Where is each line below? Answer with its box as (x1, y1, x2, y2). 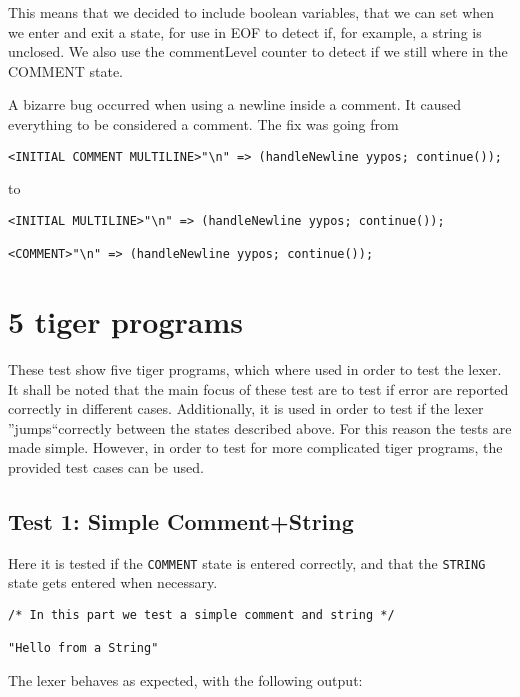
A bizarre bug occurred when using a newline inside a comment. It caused (8, 94, 462, 115)
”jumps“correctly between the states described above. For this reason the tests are (8, 417, 512, 438)
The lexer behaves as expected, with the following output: (8, 669, 363, 690)
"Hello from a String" (8, 641, 159, 656)
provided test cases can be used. (8, 456, 204, 477)
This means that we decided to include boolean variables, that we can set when (8, 2, 495, 22)
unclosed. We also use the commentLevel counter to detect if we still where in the (8, 41, 508, 62)
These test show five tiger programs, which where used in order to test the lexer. (8, 358, 502, 379)
